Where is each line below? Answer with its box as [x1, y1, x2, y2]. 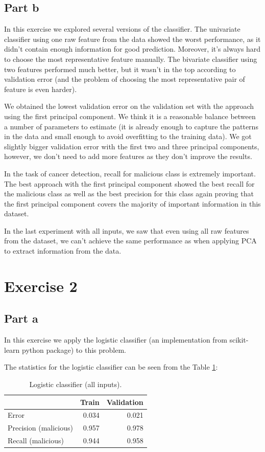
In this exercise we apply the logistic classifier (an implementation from [4, 334, 227, 345]
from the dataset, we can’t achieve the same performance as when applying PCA [4, 235, 257, 246]
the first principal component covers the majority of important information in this [4, 198, 261, 209]
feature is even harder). [4, 83, 77, 94]
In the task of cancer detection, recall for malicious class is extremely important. [4, 168, 256, 178]
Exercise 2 [4, 275, 78, 296]
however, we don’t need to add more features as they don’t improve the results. [4, 151, 252, 162]
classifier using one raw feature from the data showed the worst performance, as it [4, 33, 261, 44]
